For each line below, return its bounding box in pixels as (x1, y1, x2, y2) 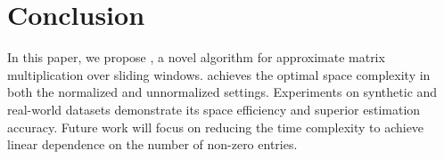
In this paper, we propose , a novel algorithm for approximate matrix (7, 48, 385, 67)
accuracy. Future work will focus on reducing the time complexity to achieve (7, 117, 424, 136)
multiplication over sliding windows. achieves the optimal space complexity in (7, 65, 431, 83)
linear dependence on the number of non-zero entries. (7, 135, 298, 154)
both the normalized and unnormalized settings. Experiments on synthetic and (7, 83, 438, 101)
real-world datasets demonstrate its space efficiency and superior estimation (7, 99, 421, 118)
